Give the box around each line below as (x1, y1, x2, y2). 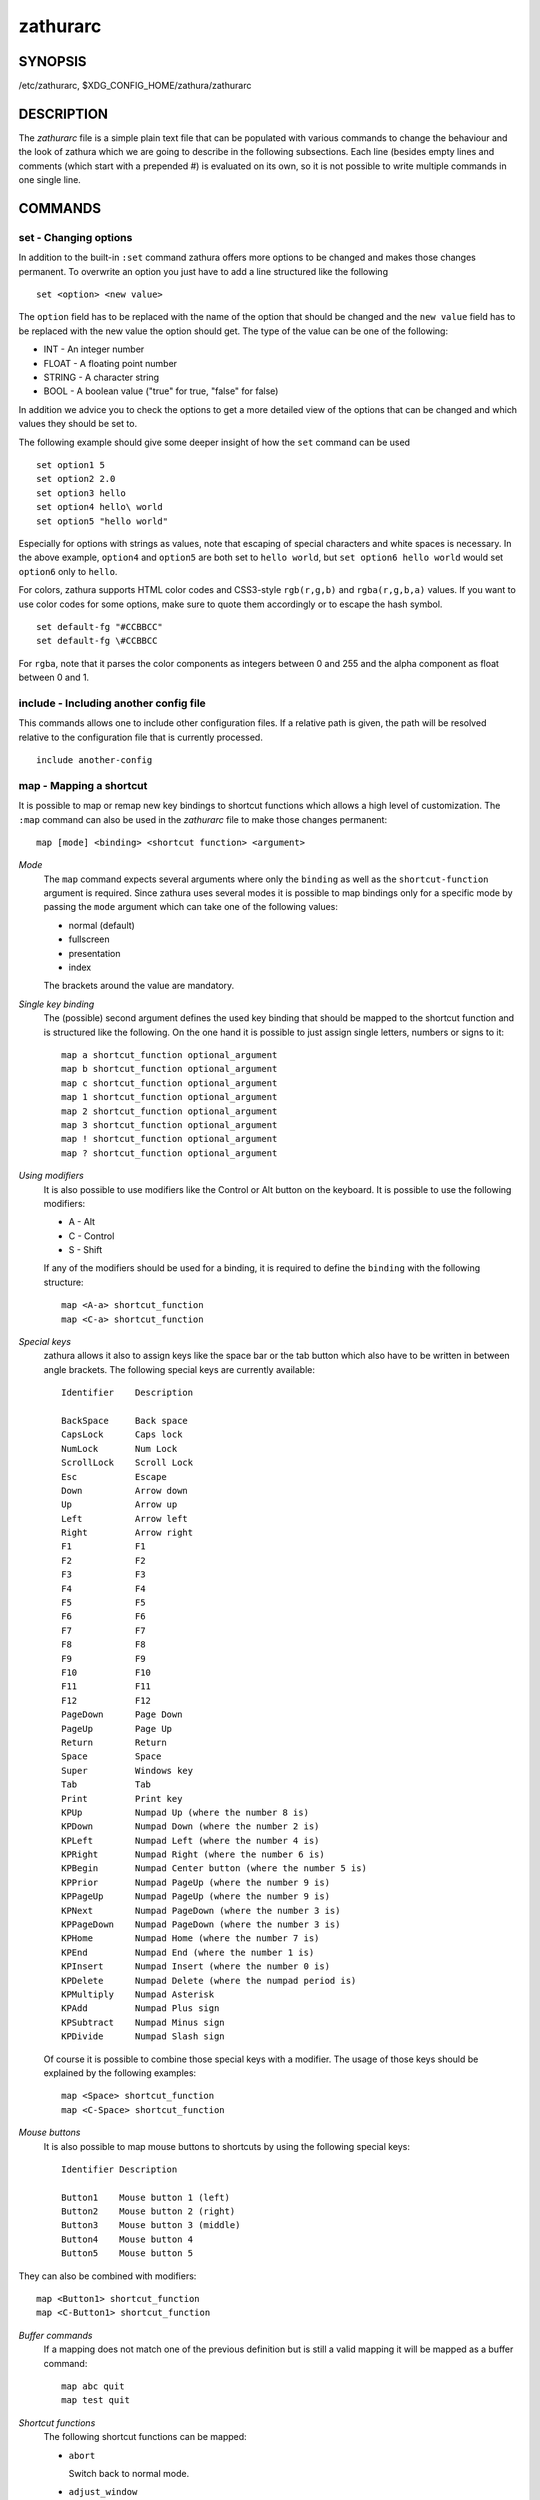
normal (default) (68, 919, 135, 931)
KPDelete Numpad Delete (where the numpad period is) (61, 1975, 357, 1986)
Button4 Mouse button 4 (61, 2233, 194, 2245)
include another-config (36, 754, 153, 765)
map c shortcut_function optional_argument (61, 1077, 278, 1089)
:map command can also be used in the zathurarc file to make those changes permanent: (18, 813, 388, 825)
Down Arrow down (61, 1485, 189, 1496)
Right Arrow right (61, 1527, 194, 1539)
